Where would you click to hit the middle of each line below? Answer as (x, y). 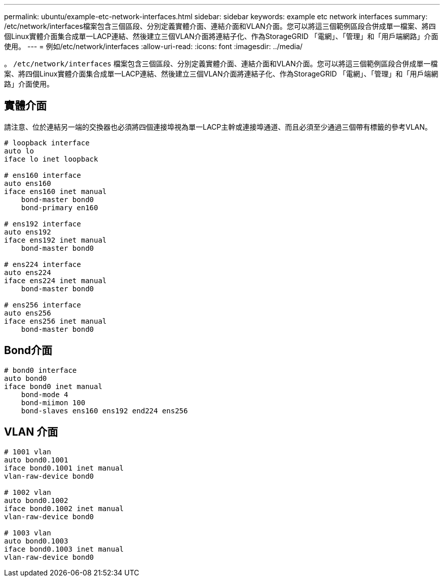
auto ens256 (28, 313)
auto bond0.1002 (36, 500)
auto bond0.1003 (36, 541)
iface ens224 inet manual (55, 280)
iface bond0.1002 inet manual (64, 508)
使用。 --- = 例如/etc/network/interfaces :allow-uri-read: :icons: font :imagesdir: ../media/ (153, 46)
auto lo (19, 151)
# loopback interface (47, 143)
